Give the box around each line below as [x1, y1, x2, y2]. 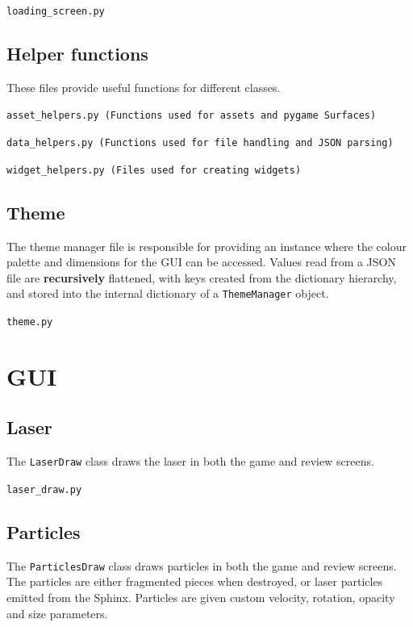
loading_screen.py [6, 6, 105, 17]
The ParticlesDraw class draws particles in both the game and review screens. [6, 557, 397, 574]
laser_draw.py [6, 483, 82, 495]
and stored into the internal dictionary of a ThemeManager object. [6, 285, 329, 302]
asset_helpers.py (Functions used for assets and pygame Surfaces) [6, 110, 377, 122]
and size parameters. [6, 604, 108, 621]
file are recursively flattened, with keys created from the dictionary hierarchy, [6, 269, 397, 286]
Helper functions [6, 41, 148, 66]
